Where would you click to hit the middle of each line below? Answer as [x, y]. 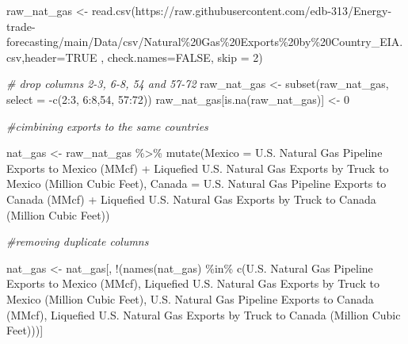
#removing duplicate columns [78, 241]
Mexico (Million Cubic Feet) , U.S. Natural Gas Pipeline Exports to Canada [190, 298]
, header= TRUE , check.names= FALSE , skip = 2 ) [142, 57]
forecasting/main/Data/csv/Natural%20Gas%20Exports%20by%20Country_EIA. [205, 42]
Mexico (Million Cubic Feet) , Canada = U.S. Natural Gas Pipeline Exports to [196, 183]
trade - [21, 26]
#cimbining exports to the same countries [107, 126]
